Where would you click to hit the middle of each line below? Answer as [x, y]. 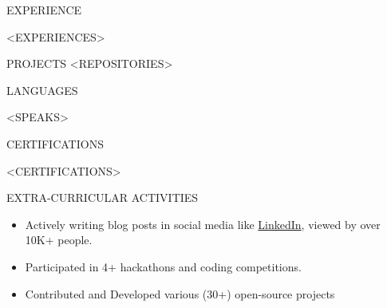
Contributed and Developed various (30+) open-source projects [180, 293]
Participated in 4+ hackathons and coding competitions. [163, 266]
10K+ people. [59, 240]
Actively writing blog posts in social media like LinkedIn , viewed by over [203, 224]
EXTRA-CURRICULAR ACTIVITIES [103, 197]
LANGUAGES [42, 90]
